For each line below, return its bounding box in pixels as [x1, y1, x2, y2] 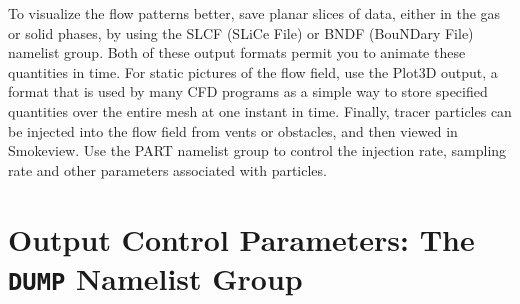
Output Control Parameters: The [8, 218, 475, 259]
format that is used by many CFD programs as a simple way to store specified [8, 81, 488, 102]
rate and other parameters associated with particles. [8, 159, 327, 180]
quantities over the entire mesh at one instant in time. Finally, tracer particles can [8, 100, 512, 121]
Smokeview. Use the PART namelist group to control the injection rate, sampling [8, 140, 507, 161]
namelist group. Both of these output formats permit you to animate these [8, 42, 466, 63]
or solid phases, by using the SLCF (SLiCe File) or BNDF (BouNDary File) [8, 22, 474, 43]
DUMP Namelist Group [8, 257, 303, 298]
